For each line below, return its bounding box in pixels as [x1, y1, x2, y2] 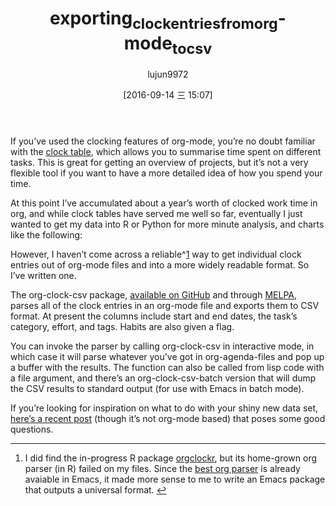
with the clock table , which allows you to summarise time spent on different [10, 146, 322, 158]
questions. [10, 423, 54, 436]
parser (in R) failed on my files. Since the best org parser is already [24, 463, 301, 475]
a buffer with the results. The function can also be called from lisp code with [10, 362, 325, 374]
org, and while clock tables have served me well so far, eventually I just [10, 208, 303, 220]
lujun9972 [147, 68, 189, 81]
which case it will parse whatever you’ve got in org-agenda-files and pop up [10, 351, 325, 363]
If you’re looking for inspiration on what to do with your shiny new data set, [10, 402, 319, 414]
